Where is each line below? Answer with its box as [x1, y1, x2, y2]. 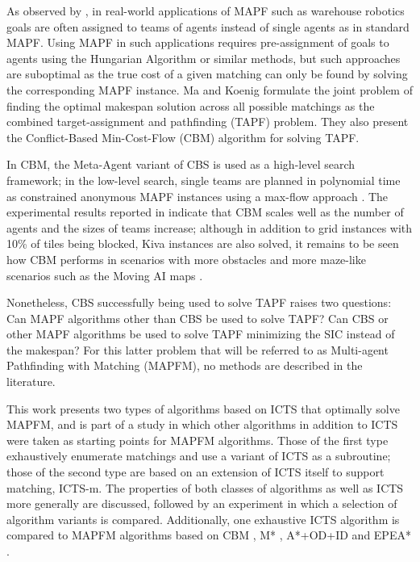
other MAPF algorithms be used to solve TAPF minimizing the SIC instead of [6, 325, 395, 342]
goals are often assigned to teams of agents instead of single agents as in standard [6, 18, 410, 35]
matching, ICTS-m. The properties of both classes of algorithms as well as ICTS [6, 479, 404, 496]
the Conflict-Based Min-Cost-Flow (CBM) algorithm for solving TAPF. [6, 128, 360, 145]
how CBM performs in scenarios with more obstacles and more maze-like [6, 250, 366, 267]
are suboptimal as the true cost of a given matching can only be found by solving [6, 65, 408, 82]
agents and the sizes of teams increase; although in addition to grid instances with [6, 219, 413, 236]
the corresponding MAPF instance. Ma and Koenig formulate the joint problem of [6, 81, 413, 98]
